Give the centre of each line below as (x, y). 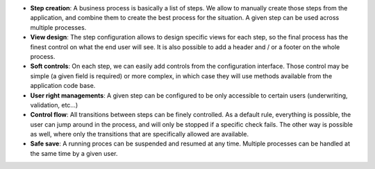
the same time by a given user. (74, 153)
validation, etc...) (54, 105)
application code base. (63, 86)
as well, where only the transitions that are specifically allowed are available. (140, 134)
